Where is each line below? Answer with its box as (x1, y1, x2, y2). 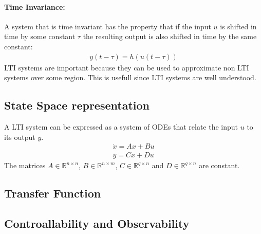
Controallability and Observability (4, 215, 190, 231)
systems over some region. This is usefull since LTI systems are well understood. (4, 72, 256, 83)
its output (4, 131, 35, 142)
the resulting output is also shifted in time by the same (83, 31, 257, 42)
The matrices (4, 160, 46, 171)
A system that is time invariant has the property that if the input (4, 21, 211, 31)
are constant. (199, 160, 240, 171)
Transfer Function (4, 185, 101, 201)
